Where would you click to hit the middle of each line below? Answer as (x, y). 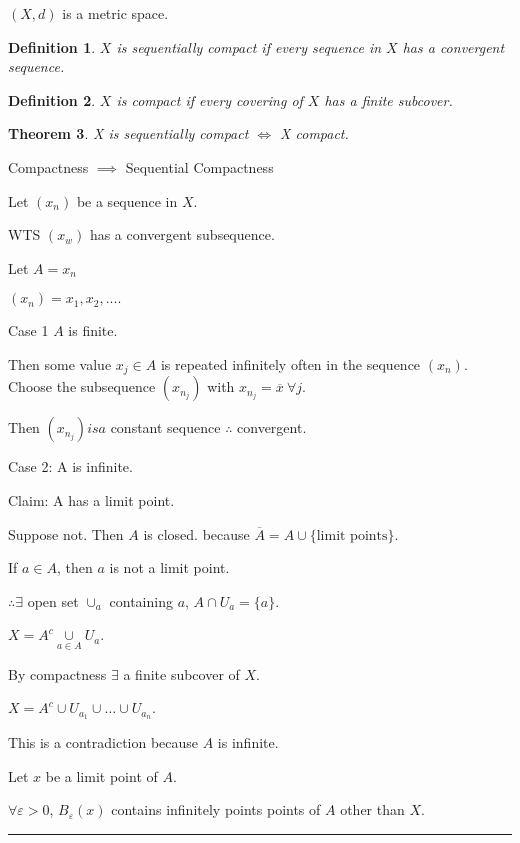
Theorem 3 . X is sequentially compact (128, 133)
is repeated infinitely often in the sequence (290, 363)
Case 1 (28, 330)
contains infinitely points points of (216, 809)
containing (141, 600)
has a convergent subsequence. (182, 234)
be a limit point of (101, 775)
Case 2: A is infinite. (70, 466)
